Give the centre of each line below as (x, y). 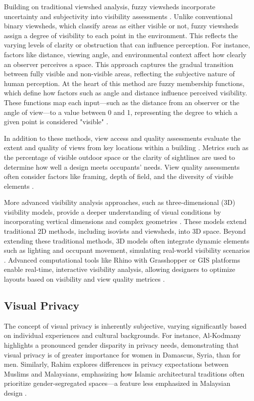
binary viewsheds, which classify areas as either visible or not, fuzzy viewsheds (121, 26)
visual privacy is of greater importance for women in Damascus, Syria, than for (122, 354)
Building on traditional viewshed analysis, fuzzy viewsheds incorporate (110, 6)
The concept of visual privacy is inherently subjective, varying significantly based (125, 325)
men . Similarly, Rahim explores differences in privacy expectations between (116, 364)
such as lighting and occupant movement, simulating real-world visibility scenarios (127, 250)
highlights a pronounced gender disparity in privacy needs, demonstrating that (121, 345)
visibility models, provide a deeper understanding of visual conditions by (113, 212)
